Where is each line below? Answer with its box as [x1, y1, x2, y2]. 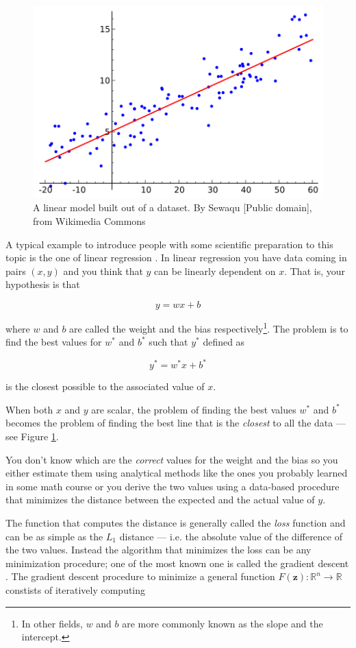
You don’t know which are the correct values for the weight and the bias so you [5, 452, 338, 466]
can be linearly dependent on [154, 263, 276, 278]
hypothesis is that [5, 277, 80, 291]
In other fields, [21, 616, 83, 630]
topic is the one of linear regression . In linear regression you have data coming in [5, 250, 347, 265]
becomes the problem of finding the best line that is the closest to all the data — [5, 416, 346, 430]
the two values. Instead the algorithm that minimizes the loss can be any [5, 542, 311, 557]
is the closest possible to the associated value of [5, 379, 205, 394]
